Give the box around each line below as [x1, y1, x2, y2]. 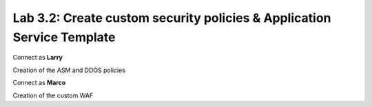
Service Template [12, 29, 116, 45]
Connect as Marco [12, 79, 66, 87]
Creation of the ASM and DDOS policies [12, 66, 125, 74]
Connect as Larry [12, 53, 63, 62]
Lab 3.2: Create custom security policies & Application [12, 10, 331, 25]
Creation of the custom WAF [12, 91, 94, 99]
